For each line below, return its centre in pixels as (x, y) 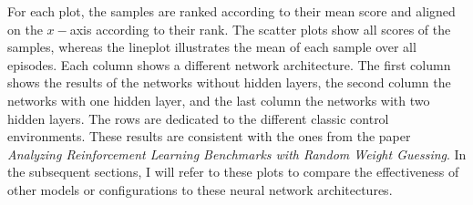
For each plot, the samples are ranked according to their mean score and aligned (231, 11)
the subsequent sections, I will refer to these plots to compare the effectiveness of (233, 172)
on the (25, 29)
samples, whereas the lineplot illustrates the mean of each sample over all (212, 47)
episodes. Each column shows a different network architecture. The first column (229, 64)
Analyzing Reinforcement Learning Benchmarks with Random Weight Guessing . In (237, 154)
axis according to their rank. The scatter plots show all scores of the (260, 29)
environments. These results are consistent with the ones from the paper (209, 136)
